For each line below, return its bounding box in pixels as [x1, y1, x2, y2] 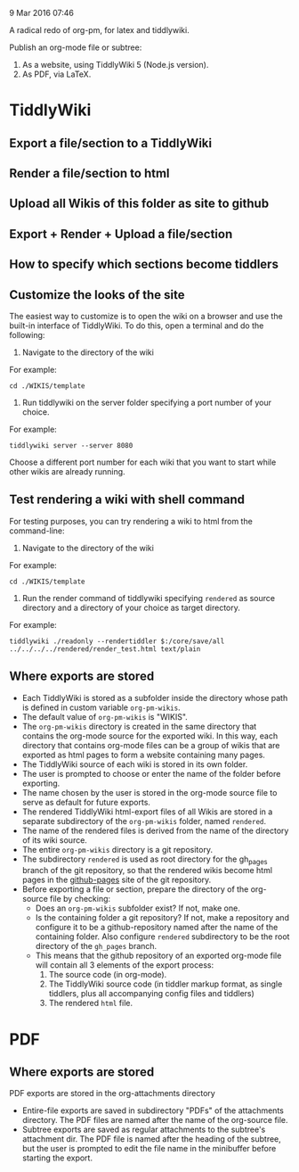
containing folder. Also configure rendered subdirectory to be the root [35, 931, 290, 942]
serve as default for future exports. [21, 796, 151, 807]
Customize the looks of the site [9, 287, 185, 302]
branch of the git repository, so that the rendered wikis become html [21, 865, 273, 876]
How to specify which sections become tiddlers [9, 257, 279, 272]
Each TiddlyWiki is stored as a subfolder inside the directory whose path [21, 692, 288, 703]
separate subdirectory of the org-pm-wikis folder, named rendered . [21, 815, 267, 826]
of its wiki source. [21, 834, 87, 846]
